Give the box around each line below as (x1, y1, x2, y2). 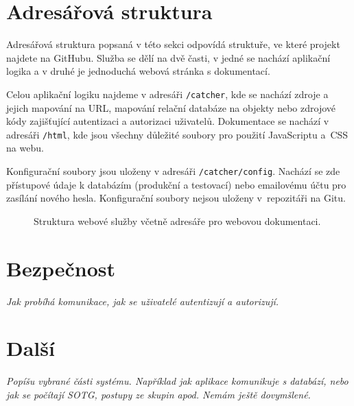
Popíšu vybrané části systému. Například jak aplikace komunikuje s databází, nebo (6, 374, 349, 388)
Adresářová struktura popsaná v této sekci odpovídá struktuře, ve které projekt (6, 37, 340, 51)
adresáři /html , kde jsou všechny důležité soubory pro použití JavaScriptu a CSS (6, 127, 349, 141)
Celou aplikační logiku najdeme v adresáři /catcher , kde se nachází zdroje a (6, 86, 329, 101)
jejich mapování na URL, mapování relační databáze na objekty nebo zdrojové (6, 100, 335, 115)
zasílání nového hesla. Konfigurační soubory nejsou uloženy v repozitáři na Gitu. (6, 191, 346, 205)
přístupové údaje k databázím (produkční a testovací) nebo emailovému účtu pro (6, 177, 346, 191)
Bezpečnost (6, 254, 116, 282)
